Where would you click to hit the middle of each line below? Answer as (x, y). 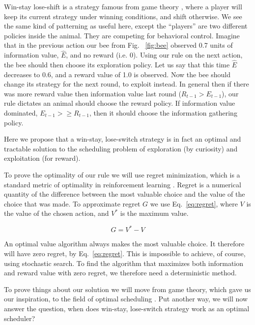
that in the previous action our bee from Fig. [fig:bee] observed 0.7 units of (118, 45)
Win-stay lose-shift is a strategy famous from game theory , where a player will (123, 6)
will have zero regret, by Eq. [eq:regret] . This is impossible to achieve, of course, (125, 253)
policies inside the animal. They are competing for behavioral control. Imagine (122, 35)
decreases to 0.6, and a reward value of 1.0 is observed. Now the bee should (117, 74)
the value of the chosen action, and (57, 213)
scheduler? (20, 318)
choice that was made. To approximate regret (72, 203)
